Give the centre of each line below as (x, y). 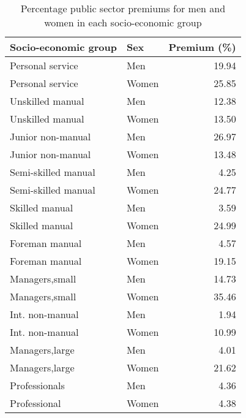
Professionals (37, 385)
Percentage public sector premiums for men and (123, 8)
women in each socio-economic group (123, 22)
